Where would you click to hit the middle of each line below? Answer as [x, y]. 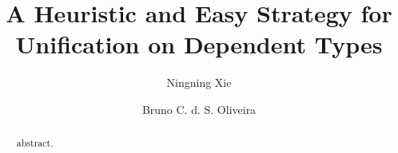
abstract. [35, 143]
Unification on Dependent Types [199, 44]
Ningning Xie [199, 82]
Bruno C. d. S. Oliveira [199, 109]
